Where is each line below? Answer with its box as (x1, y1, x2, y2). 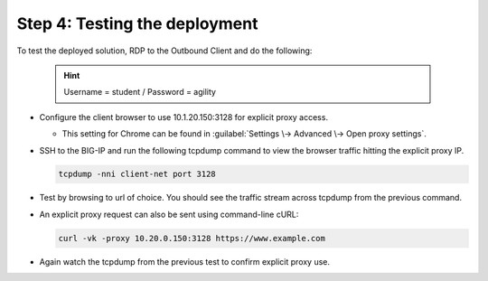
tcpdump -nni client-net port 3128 (58, 169, 216, 180)
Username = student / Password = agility (63, 87, 217, 98)
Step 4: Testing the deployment (16, 14, 258, 33)
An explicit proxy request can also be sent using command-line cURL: (39, 209, 299, 220)
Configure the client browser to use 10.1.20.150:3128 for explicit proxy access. (39, 111, 329, 122)
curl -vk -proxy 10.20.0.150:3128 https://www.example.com (58, 233, 325, 243)
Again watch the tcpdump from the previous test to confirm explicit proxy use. (39, 256, 330, 267)
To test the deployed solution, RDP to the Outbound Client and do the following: (16, 45, 313, 56)
